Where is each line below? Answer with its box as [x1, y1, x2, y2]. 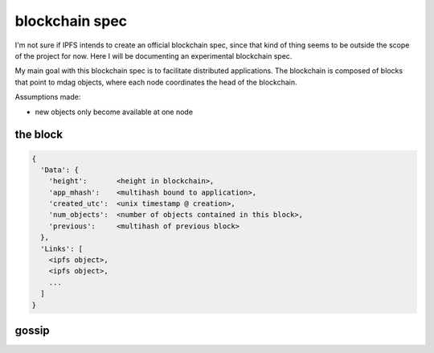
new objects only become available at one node [35, 107, 193, 117]
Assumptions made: [14, 92, 81, 102]
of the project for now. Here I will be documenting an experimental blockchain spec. [14, 51, 293, 60]
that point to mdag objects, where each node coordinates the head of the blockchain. [14, 77, 297, 87]
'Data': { [40, 165, 80, 174]
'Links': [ [40, 244, 84, 253]
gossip [14, 323, 50, 337]
